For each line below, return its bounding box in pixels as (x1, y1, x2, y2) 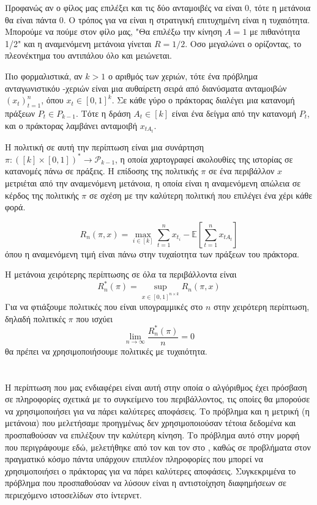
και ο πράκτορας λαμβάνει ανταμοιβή (5, 119, 138, 131)
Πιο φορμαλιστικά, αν (5, 69, 83, 82)
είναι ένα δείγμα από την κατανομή (171, 106, 297, 119)
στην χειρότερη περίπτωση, (214, 300, 310, 313)
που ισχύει (76, 312, 113, 325)
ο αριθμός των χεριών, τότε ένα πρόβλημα (108, 69, 258, 82)
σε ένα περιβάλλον (209, 164, 275, 177)
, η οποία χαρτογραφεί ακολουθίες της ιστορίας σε (115, 152, 293, 165)
